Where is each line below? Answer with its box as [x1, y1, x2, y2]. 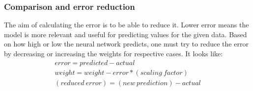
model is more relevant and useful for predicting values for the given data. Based [4, 29, 247, 39]
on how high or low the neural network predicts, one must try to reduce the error [4, 39, 249, 49]
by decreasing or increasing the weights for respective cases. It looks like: [4, 48, 223, 58]
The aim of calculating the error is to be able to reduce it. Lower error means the [4, 20, 249, 30]
